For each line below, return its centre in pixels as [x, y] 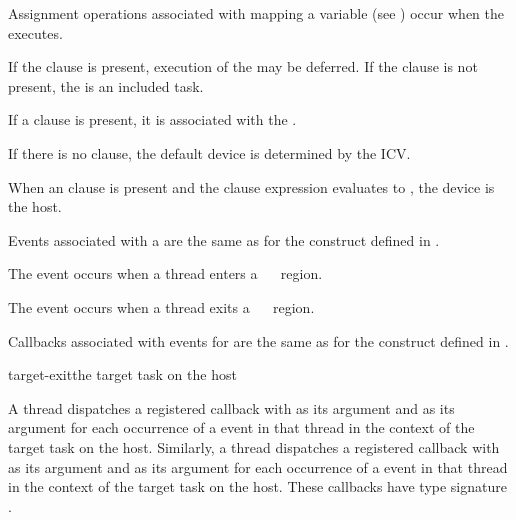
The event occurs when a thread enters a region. [165, 273]
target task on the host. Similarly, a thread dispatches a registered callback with [254, 446]
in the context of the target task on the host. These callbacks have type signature [257, 486]
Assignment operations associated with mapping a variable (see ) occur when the [256, 13]
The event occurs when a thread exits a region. [161, 306]
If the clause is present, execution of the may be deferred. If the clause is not [243, 66]
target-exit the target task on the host [122, 374]
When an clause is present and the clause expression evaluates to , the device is [251, 186]
